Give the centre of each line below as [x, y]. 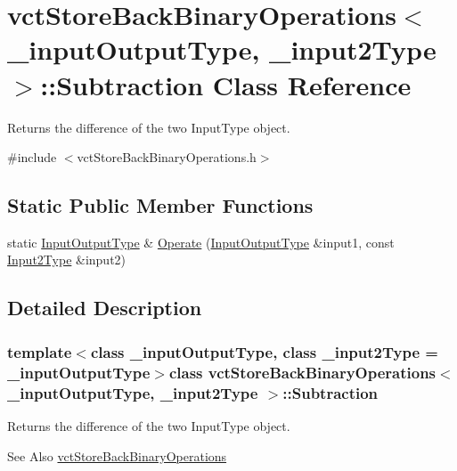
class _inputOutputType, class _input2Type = [264, 351]
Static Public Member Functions [160, 205]
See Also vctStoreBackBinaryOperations [117, 455]
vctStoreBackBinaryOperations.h [167, 157]
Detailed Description [105, 308]
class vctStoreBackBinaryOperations [302, 372]
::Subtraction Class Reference [226, 84]
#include [32, 157]
